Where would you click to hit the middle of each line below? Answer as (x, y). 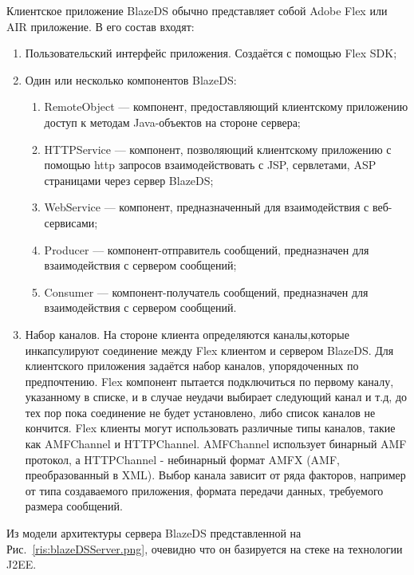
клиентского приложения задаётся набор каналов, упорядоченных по (192, 366)
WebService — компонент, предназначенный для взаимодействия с (207, 207)
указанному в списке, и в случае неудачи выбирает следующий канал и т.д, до (216, 397)
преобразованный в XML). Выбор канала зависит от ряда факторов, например (215, 475)
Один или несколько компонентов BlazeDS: (131, 79)
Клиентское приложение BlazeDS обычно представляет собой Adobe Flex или (197, 10)
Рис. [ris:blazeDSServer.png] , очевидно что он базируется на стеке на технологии (205, 548)
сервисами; (71, 222)
